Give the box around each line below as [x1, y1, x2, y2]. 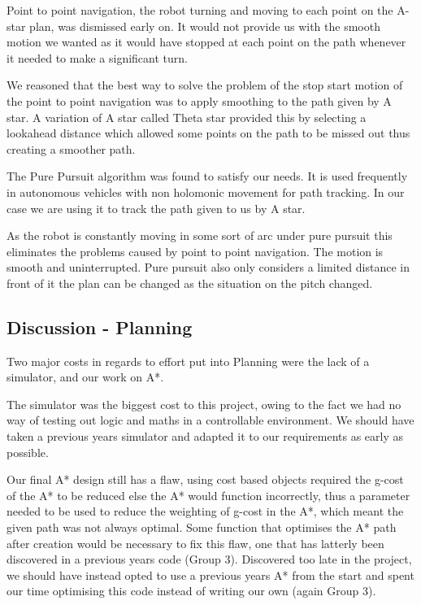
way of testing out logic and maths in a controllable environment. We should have [7, 411, 414, 429]
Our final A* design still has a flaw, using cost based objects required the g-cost [7, 471, 404, 488]
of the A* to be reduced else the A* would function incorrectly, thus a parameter [7, 486, 410, 503]
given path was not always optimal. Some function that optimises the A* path [7, 519, 397, 536]
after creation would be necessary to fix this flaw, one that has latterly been [7, 534, 384, 551]
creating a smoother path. [7, 140, 136, 157]
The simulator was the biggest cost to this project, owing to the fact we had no [7, 395, 401, 412]
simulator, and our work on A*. [7, 368, 164, 385]
